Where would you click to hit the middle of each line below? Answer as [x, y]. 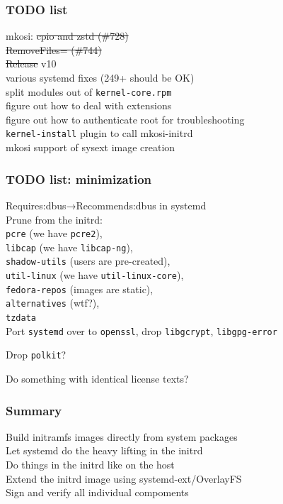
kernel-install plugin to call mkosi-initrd [99, 133]
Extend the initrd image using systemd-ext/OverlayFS [124, 478]
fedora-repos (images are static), [80, 289]
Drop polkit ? [36, 355]
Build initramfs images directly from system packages [122, 436]
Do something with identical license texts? [97, 378]
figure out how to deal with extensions [89, 105]
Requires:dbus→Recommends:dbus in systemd [106, 205]
